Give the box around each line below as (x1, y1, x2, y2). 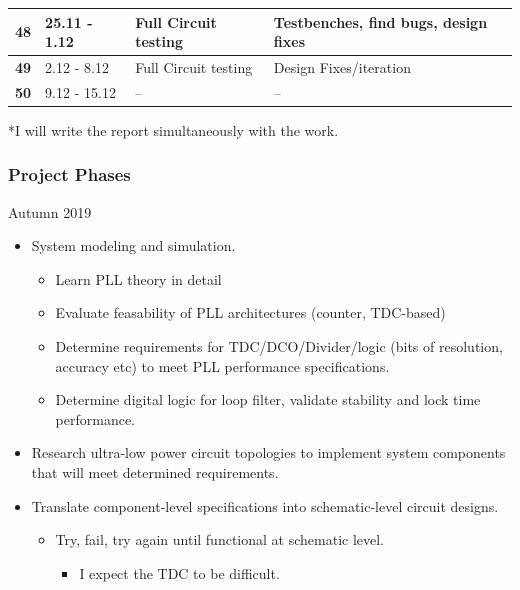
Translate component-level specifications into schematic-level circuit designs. (31, 495, 499, 516)
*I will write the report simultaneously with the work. (8, 119, 339, 140)
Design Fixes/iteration (273, 56, 411, 77)
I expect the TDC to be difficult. (79, 562, 280, 583)
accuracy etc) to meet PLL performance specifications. (55, 355, 390, 376)
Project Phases (8, 162, 131, 187)
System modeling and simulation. (31, 235, 236, 256)
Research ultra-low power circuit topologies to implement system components (31, 442, 506, 463)
